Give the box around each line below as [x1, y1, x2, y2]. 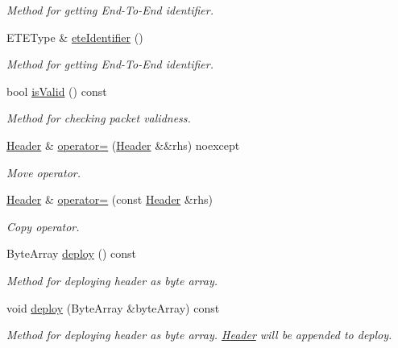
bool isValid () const [6, 82, 107, 99]
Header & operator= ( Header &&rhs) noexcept [6, 136, 240, 153]
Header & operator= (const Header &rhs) [6, 191, 213, 208]
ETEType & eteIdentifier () [6, 28, 143, 45]
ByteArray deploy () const [6, 245, 136, 262]
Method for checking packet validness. [6, 110, 191, 126]
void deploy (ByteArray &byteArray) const [6, 299, 220, 316]
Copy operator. [6, 217, 80, 234]
